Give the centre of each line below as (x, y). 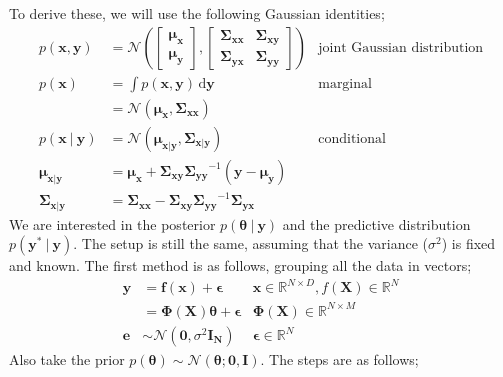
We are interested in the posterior (112, 223)
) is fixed (468, 243)
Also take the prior (67, 359)
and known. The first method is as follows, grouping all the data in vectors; (240, 265)
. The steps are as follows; (339, 359)
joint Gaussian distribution (401, 47)
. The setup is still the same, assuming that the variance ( (251, 243)
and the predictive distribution (376, 223)
